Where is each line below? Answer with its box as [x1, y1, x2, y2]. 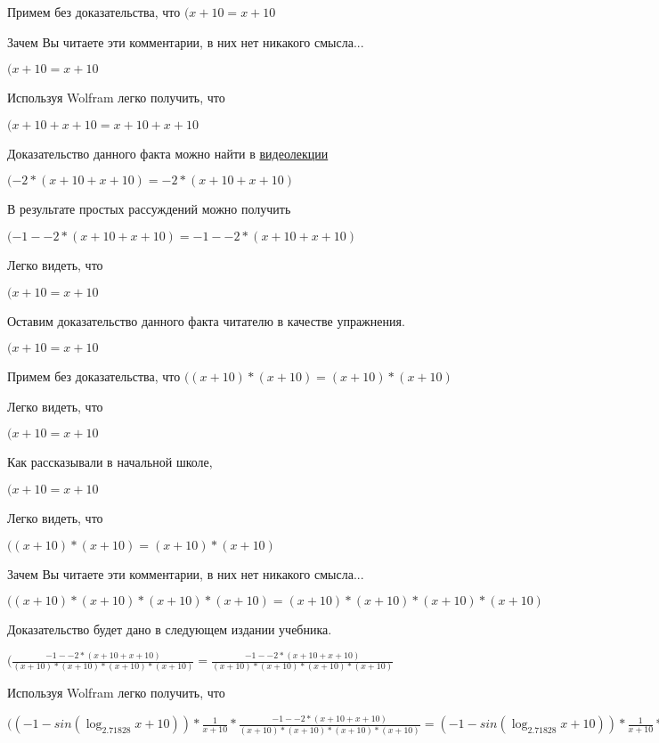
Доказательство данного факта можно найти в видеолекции [7, 143, 329, 162]
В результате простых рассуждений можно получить [7, 200, 291, 218]
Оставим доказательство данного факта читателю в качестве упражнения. [7, 311, 405, 330]
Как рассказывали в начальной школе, [7, 453, 213, 471]
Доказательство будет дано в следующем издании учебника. [7, 620, 332, 639]
